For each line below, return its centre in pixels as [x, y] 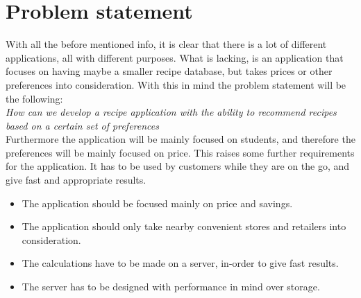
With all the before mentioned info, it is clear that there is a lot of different [166, 44]
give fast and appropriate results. [76, 180]
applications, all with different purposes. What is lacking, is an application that [175, 57]
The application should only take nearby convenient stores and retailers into [184, 226]
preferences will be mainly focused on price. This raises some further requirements [180, 152]
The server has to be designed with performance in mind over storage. [171, 287]
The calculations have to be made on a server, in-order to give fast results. [180, 263]
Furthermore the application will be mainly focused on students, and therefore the [180, 139]
